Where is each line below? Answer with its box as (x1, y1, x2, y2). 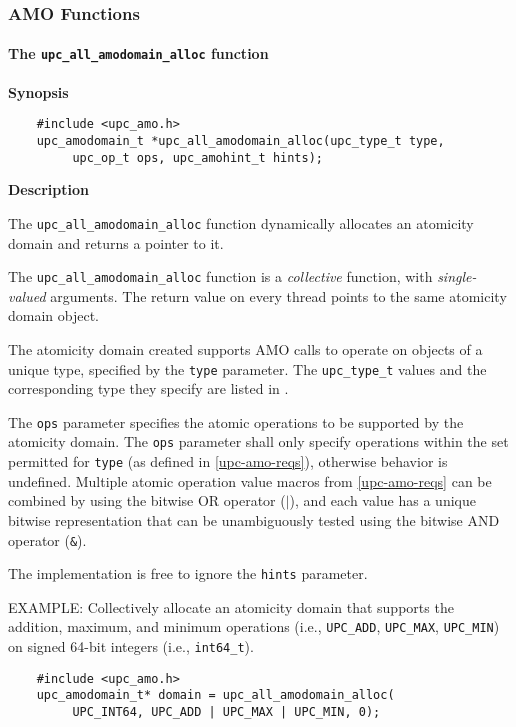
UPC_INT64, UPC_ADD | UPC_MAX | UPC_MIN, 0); (72, 705, 381, 720)
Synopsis (8, 81, 69, 102)
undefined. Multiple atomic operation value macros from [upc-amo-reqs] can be (8, 470, 492, 491)
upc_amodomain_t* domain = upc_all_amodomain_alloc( (36, 688, 395, 703)
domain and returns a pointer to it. (8, 232, 224, 253)
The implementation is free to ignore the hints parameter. (8, 563, 368, 584)
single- (437, 266, 477, 287)
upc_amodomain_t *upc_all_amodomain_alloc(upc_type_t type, (36, 133, 445, 148)
